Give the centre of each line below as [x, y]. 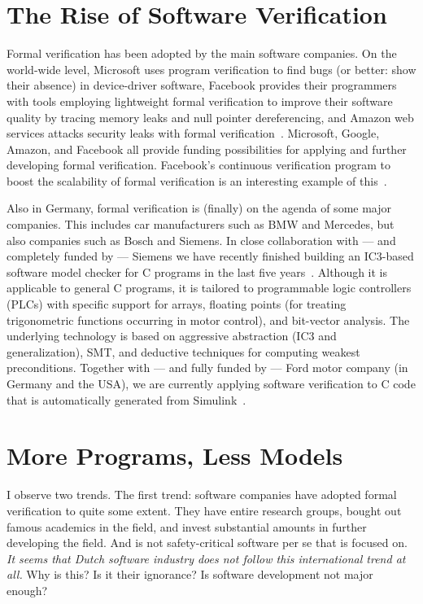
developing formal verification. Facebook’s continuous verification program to [198, 165]
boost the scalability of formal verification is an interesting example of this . [197, 180]
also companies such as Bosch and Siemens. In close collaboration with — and [201, 240]
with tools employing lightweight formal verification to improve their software [200, 101]
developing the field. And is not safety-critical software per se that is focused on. [207, 543]
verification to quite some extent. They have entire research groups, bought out [204, 510]
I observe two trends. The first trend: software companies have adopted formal [202, 495]
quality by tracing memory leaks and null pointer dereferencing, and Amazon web [210, 117]
